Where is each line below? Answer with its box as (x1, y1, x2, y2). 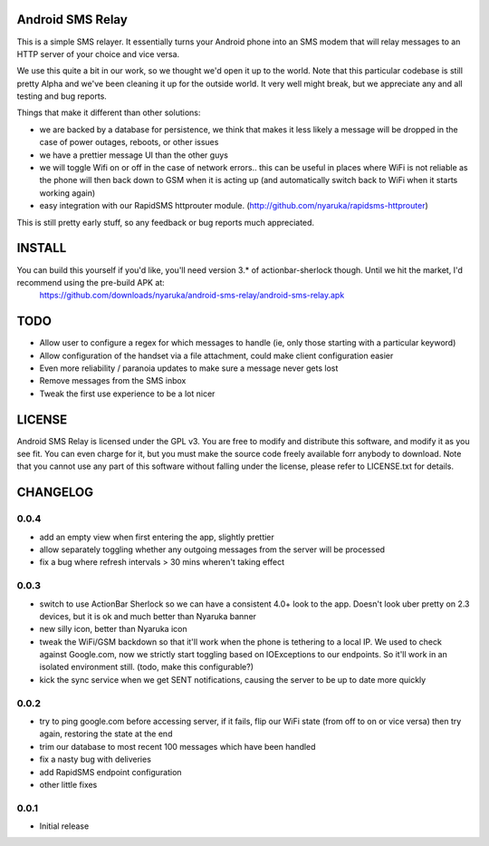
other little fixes (39, 779, 98, 790)
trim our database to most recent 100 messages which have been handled (39, 741, 316, 752)
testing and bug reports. (16, 91, 108, 102)
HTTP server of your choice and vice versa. (16, 48, 180, 59)
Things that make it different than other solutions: (16, 107, 201, 118)
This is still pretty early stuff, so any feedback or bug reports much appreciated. (16, 217, 315, 228)
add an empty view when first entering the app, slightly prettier (39, 531, 275, 542)
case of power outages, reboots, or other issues (39, 137, 219, 148)
